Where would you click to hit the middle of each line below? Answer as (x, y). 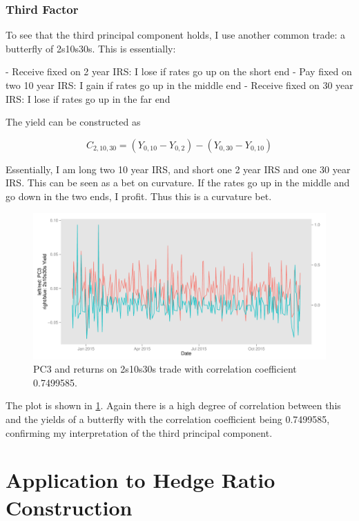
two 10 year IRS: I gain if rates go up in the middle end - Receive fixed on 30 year (179, 85)
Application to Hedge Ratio (140, 480)
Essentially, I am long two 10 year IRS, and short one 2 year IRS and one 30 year (178, 169)
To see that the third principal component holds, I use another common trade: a (175, 35)
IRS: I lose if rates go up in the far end (88, 98)
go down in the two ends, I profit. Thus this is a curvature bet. (139, 196)
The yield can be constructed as (73, 122)
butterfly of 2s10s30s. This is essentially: (91, 48)
